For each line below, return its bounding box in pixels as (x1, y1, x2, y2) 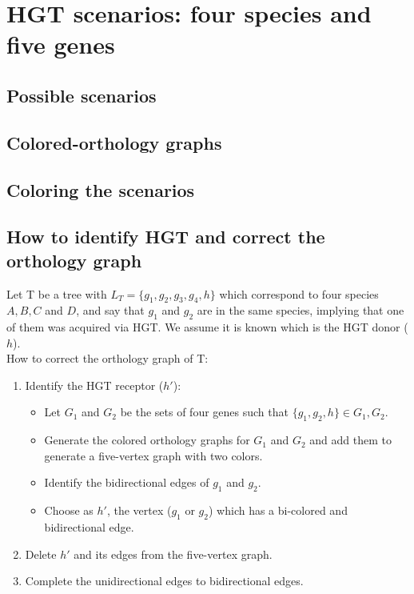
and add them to (309, 431, 392, 448)
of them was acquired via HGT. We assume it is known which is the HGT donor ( (6, 319, 408, 335)
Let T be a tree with (6, 285, 107, 302)
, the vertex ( (106, 502, 172, 519)
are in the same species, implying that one (197, 302, 404, 319)
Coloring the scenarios (6, 177, 195, 202)
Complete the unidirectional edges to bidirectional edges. (25, 572, 304, 589)
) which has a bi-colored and (208, 502, 348, 519)
